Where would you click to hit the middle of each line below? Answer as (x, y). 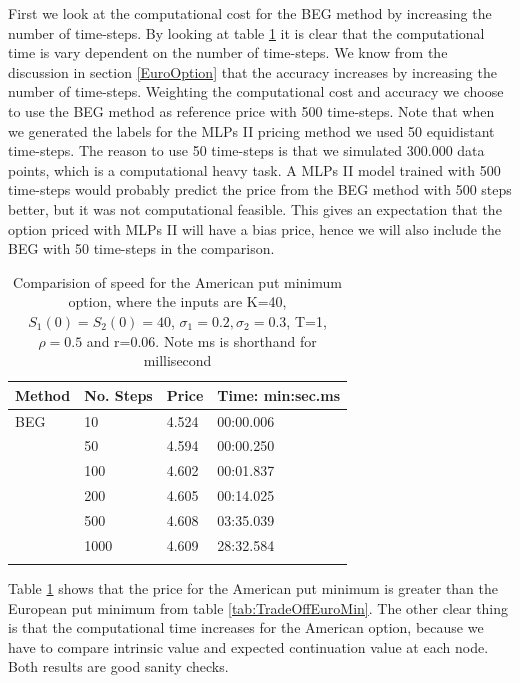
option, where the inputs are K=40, (177, 301)
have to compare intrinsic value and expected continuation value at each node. (248, 646)
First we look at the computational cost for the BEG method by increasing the (250, 13)
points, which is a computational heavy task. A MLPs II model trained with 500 (254, 169)
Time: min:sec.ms (279, 394)
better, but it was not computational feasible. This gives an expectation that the (255, 208)
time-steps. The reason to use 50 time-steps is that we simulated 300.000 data (246, 150)
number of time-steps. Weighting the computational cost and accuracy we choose (256, 91)
